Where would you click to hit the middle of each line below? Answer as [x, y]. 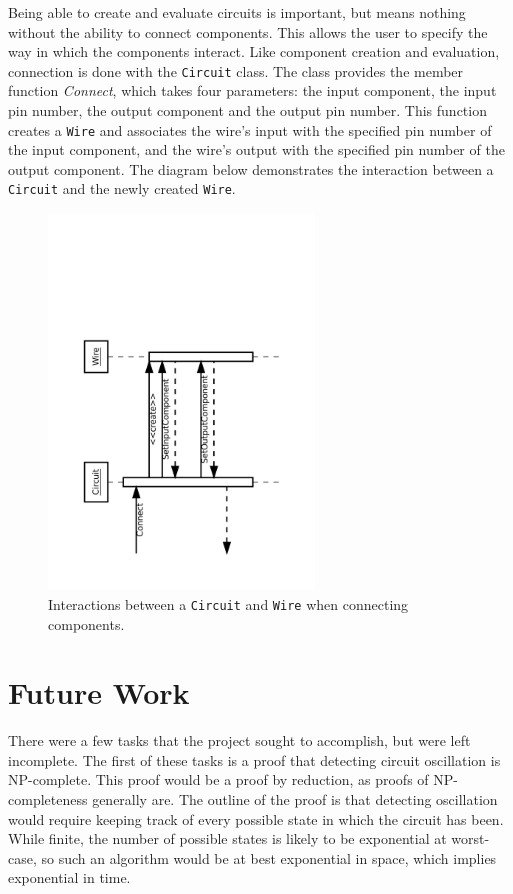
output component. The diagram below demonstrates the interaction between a [251, 168]
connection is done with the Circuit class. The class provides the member [236, 70]
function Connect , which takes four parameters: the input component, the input [252, 90]
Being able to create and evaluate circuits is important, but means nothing [237, 12]
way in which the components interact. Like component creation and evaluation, [254, 51]
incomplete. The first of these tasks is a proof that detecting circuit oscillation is [254, 759]
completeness [48, 799]
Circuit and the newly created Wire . [122, 188]
